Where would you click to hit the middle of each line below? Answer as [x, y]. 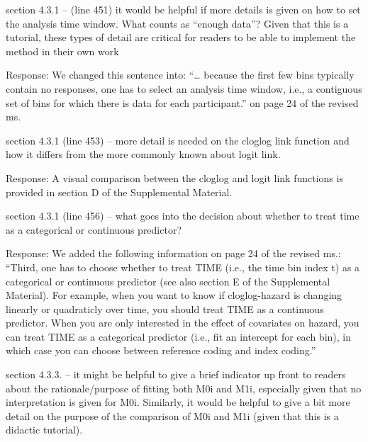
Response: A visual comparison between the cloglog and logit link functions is [174, 177]
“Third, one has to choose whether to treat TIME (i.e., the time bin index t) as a [183, 267]
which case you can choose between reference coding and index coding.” [161, 350]
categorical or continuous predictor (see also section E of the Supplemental [168, 281]
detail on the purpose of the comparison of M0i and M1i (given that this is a [172, 415]
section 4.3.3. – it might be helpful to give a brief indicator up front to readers [176, 374]
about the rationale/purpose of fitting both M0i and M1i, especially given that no [184, 388]
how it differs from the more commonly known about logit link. [143, 154]
